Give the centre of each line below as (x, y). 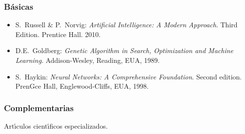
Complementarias (39, 107)
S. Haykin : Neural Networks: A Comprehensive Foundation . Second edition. (129, 76)
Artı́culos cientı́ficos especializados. (56, 126)
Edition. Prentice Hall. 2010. (58, 34)
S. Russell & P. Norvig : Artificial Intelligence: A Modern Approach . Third (126, 25)
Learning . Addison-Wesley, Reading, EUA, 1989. (87, 60)
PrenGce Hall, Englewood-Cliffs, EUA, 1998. (82, 86)
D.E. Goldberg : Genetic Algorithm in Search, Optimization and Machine (124, 50)
